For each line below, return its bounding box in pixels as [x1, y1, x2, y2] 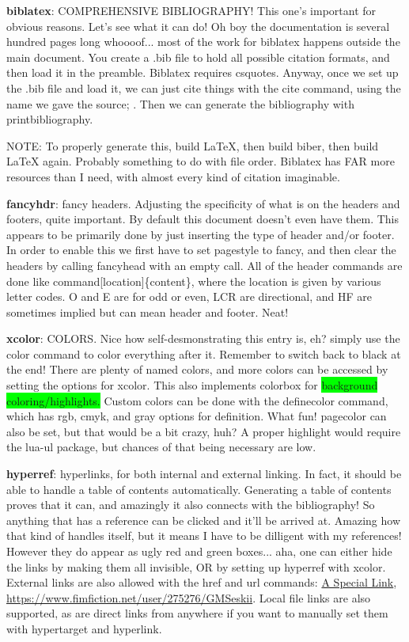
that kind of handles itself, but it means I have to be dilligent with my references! [6, 527, 402, 544]
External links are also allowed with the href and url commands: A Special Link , [6, 574, 397, 591]
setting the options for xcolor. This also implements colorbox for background [6, 377, 378, 393]
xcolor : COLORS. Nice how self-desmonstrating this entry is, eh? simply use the [6, 330, 400, 347]
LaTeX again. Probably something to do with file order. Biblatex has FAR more [6, 153, 395, 169]
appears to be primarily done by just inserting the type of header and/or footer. [6, 226, 395, 242]
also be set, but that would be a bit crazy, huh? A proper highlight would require [6, 423, 401, 439]
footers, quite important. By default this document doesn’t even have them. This [6, 211, 400, 227]
